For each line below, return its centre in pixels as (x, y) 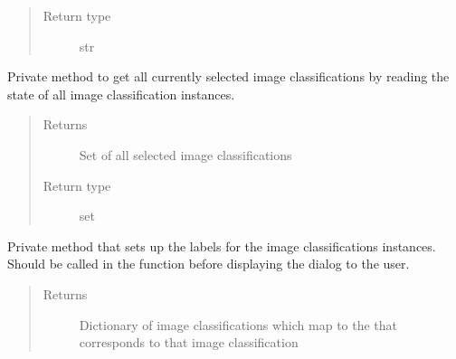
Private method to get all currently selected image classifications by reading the (228, 76)
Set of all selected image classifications (185, 154)
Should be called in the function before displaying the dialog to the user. (209, 264)
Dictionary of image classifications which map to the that (238, 324)
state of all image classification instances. (121, 94)
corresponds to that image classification (189, 342)
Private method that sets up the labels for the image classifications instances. (222, 246)
